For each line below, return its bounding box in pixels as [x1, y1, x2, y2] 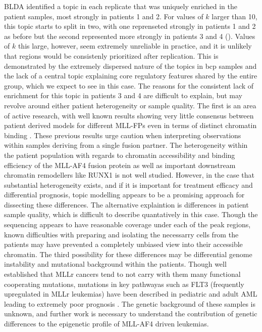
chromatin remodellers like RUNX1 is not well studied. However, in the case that [4, 170, 255, 180]
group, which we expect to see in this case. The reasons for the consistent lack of [4, 80, 254, 91]
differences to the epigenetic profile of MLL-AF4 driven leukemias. [4, 318, 209, 328]
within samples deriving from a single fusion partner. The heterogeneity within [4, 140, 248, 150]
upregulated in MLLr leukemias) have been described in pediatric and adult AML [4, 288, 257, 299]
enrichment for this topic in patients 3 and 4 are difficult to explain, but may [4, 90, 243, 101]
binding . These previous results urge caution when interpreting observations [4, 130, 241, 140]
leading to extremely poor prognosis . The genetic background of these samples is [4, 298, 255, 309]
